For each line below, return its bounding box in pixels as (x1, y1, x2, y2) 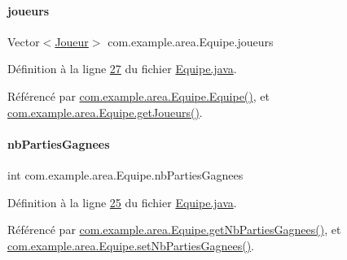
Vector (7, 32, 40, 50)
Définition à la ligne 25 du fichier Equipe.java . (7, 193, 237, 210)
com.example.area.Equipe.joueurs (108, 32, 274, 50)
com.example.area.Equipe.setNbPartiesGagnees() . (7, 236, 254, 253)
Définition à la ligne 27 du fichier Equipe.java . (7, 60, 237, 77)
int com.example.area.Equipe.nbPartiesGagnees (7, 166, 244, 183)
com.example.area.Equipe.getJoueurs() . (7, 103, 203, 120)
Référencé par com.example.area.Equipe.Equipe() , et (7, 87, 270, 104)
